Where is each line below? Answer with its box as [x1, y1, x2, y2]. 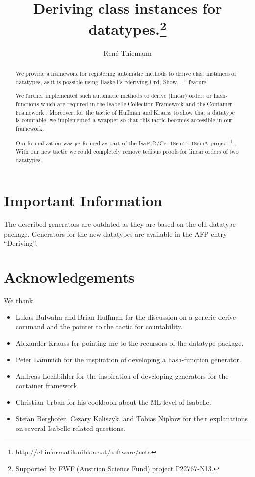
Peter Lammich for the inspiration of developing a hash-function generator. [15, 354, 241, 364]
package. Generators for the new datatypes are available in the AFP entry [4, 228, 227, 238]
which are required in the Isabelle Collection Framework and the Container [41, 99, 232, 108]
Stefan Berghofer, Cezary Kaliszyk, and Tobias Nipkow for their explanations [15, 413, 248, 423]
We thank [4, 295, 33, 306]
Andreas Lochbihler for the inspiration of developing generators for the [15, 371, 229, 381]
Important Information [4, 191, 162, 211]
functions [15, 99, 39, 108]
